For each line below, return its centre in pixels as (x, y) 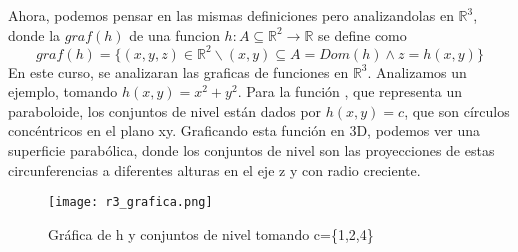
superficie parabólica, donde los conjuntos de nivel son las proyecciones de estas (251, 150)
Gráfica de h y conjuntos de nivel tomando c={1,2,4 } (211, 233)
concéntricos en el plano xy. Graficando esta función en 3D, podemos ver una (244, 130)
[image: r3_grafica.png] (130, 202)
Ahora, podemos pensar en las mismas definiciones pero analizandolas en (231, 15)
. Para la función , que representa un (350, 91)
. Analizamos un (417, 71)
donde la (34, 34)
